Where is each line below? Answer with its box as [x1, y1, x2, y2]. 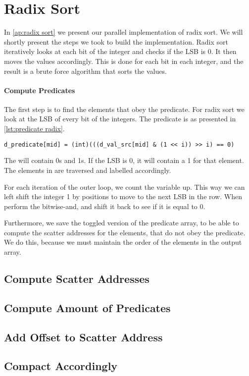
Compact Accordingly [4, 358, 118, 374]
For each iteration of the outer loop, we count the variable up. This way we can [4, 181, 245, 192]
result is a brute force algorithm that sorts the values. [4, 65, 167, 76]
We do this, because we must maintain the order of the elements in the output [4, 237, 242, 247]
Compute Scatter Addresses [4, 271, 149, 286]
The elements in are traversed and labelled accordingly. [4, 164, 171, 175]
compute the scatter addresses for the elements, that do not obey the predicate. [4, 227, 246, 237]
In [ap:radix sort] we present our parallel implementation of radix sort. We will [4, 27, 243, 37]
